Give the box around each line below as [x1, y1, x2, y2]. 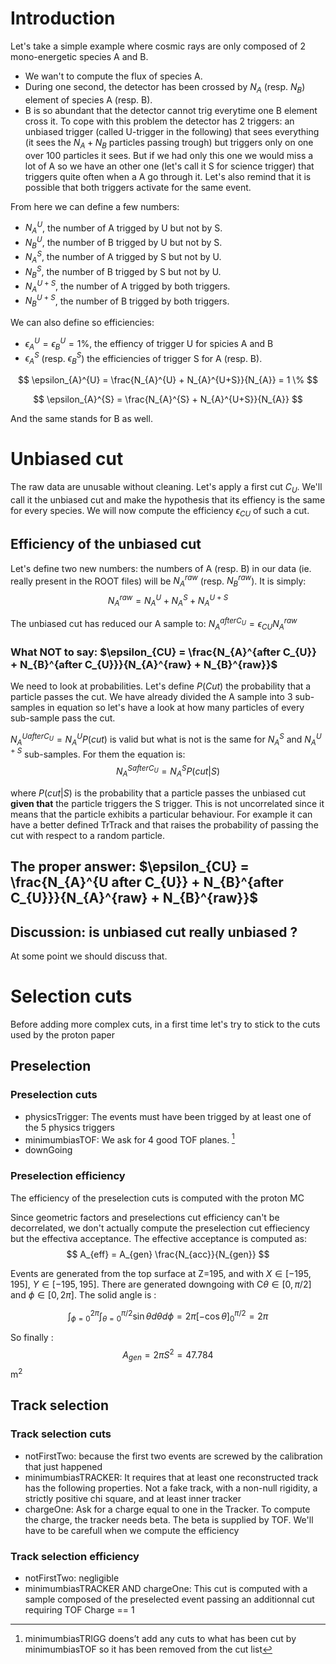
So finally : [10, 1331, 54, 1343]
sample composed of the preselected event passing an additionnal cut [24, 1593, 315, 1606]
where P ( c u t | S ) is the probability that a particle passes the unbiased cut [10, 787, 306, 799]
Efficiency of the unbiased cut [10, 536, 202, 553]
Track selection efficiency [10, 1549, 140, 1563]
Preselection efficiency [10, 1169, 126, 1183]
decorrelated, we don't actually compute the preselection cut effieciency [10, 1222, 310, 1234]
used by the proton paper [10, 1028, 116, 1041]
